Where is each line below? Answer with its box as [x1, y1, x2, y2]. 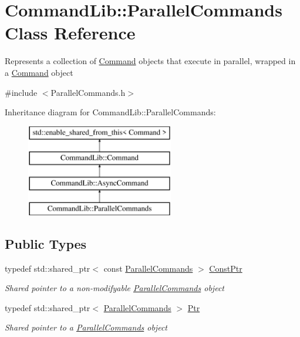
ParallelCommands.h [50, 86, 126, 98]
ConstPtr [209, 262, 242, 274]
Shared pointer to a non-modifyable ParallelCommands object [5, 282, 224, 294]
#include [5, 86, 38, 98]
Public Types [5, 234, 87, 252]
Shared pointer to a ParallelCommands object [5, 321, 167, 333]
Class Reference [5, 21, 136, 45]
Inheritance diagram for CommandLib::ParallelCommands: [5, 106, 216, 118]
